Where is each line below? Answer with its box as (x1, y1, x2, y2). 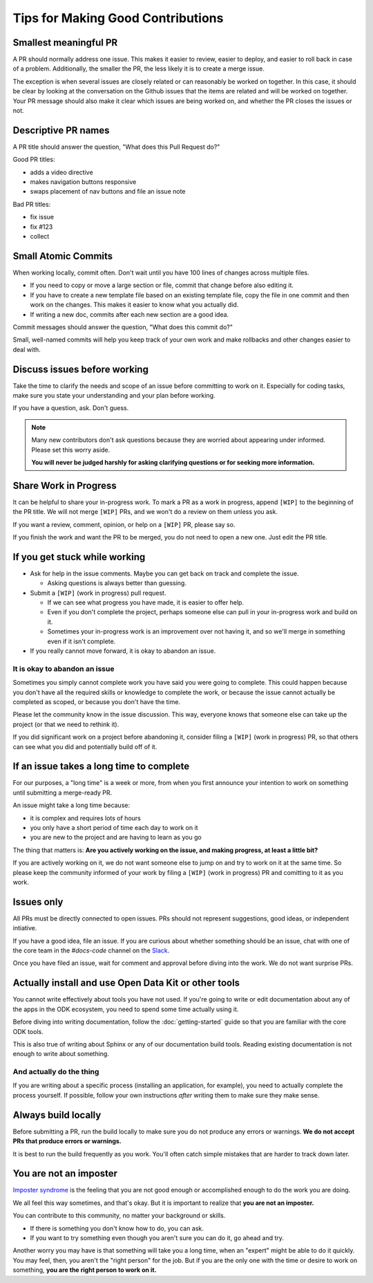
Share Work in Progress (12, 479, 117, 491)
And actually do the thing (12, 1067, 99, 1077)
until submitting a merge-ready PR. (12, 788, 113, 797)
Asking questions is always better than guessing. (47, 579, 186, 587)
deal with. (12, 345, 41, 353)
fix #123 (30, 222, 53, 231)
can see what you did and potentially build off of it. (12, 742, 157, 750)
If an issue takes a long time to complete (12, 761, 190, 773)
